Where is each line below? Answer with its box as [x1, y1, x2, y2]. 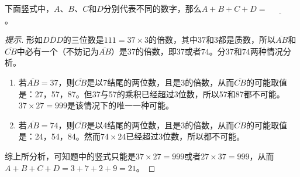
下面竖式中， [5, 2, 54, 14]
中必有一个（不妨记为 [16, 45, 99, 57]
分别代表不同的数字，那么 [103, 2, 202, 14]
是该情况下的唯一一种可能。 [67, 99, 174, 111]
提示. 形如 [5, 33, 43, 46]
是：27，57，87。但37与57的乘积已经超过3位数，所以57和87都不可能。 [18, 87, 285, 100]
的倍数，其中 [148, 33, 198, 46]
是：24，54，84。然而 [18, 130, 101, 142]
